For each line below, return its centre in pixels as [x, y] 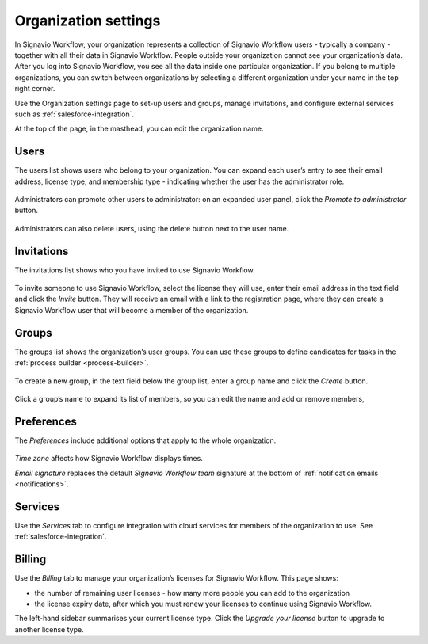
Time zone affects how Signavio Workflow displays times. [109, 459]
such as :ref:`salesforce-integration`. [75, 114]
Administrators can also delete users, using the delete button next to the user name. [152, 228]
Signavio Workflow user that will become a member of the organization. [132, 310]
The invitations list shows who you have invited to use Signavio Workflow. [135, 270]
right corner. [35, 89]
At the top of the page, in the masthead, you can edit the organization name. [139, 129]
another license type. [49, 629]
